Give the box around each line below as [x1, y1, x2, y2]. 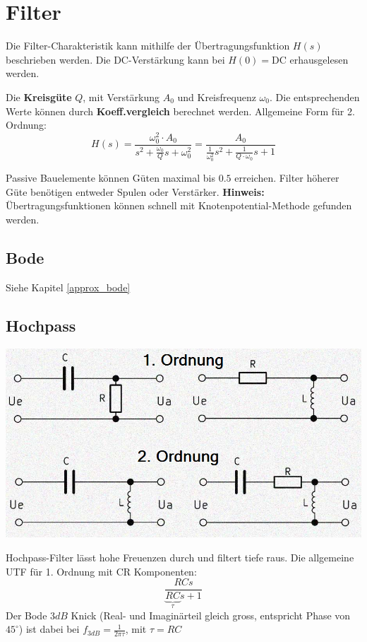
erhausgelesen [289, 52, 349, 66]
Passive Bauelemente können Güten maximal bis [6, 170, 216, 185]
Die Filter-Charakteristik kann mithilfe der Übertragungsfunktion [6, 38, 290, 53]
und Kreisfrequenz [177, 89, 256, 104]
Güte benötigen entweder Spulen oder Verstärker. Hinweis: [6, 184, 265, 199]
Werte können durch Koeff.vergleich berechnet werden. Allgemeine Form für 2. [6, 103, 355, 118]
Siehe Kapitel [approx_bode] [6, 279, 131, 294]
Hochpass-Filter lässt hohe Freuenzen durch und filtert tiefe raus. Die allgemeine [6, 549, 354, 564]
